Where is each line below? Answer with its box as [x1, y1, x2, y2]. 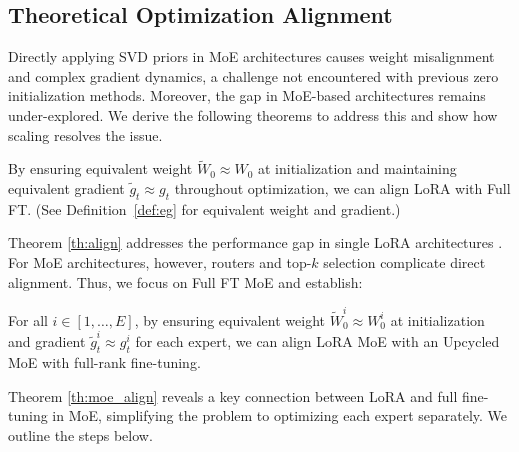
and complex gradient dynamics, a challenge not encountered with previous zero [8, 65, 499, 86]
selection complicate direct [323, 251, 486, 272]
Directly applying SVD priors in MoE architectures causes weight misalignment [8, 46, 495, 67]
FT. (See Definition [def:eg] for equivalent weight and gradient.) [8, 198, 401, 219]
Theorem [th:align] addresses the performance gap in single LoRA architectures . [8, 232, 503, 253]
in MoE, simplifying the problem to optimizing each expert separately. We [52, 405, 508, 426]
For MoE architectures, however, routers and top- [8, 251, 312, 272]
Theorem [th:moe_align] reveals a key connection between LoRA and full [8, 385, 458, 406]
